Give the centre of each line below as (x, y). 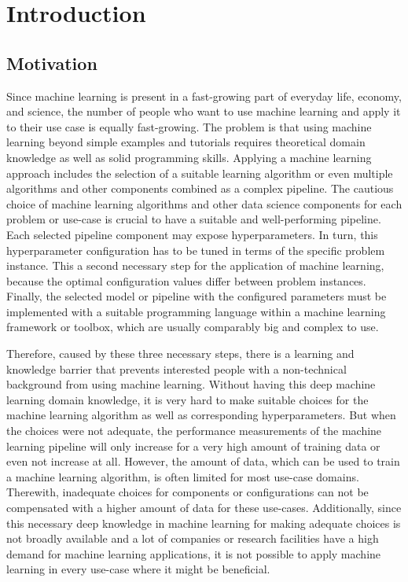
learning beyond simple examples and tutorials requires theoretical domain (186, 142)
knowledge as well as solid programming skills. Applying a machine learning (189, 157)
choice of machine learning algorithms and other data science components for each (204, 203)
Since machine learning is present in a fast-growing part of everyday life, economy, (204, 96)
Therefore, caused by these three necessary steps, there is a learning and (180, 354)
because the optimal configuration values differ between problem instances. (186, 280)
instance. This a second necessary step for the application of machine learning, (195, 265)
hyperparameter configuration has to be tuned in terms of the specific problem (196, 250)
